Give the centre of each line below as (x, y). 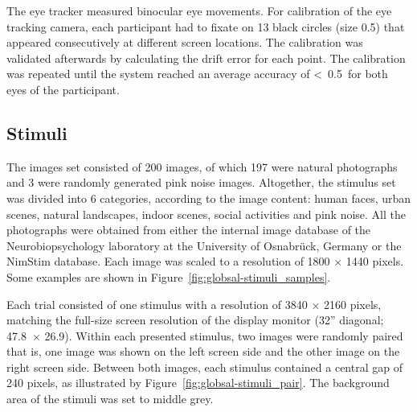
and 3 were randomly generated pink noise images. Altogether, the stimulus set (201, 182)
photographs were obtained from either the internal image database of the (189, 230)
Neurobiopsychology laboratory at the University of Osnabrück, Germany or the (204, 245)
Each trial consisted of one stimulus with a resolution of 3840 (157, 304)
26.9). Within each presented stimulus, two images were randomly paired (224, 335)
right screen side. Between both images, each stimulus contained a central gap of (204, 367)
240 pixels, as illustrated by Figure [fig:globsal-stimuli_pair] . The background (198, 383)
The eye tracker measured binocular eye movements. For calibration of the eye (199, 10)
